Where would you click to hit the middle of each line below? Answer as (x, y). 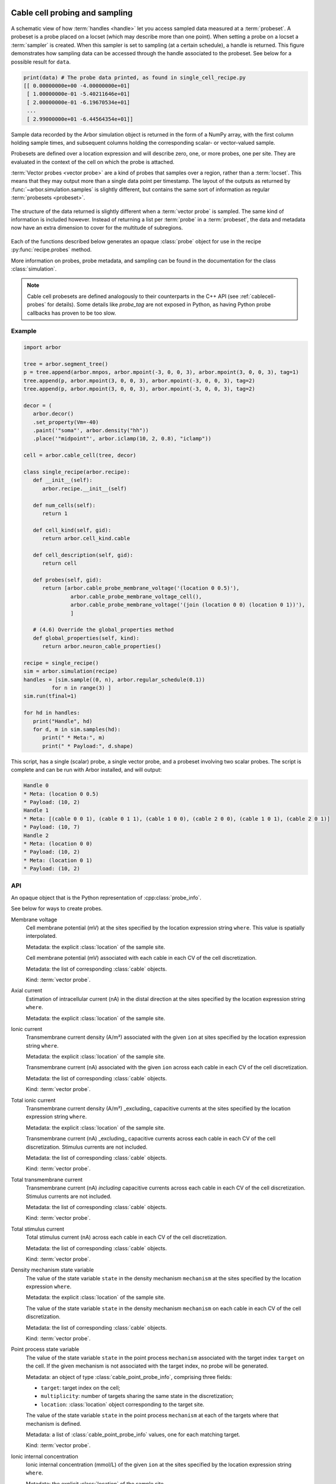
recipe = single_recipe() (61, 663)
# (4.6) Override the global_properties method (104, 630)
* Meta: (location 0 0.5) (61, 794)
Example (24, 331)
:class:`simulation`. (34, 269)
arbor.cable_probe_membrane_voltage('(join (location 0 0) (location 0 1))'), (188, 605)
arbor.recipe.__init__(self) (85, 489)
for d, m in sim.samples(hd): (77, 730)
